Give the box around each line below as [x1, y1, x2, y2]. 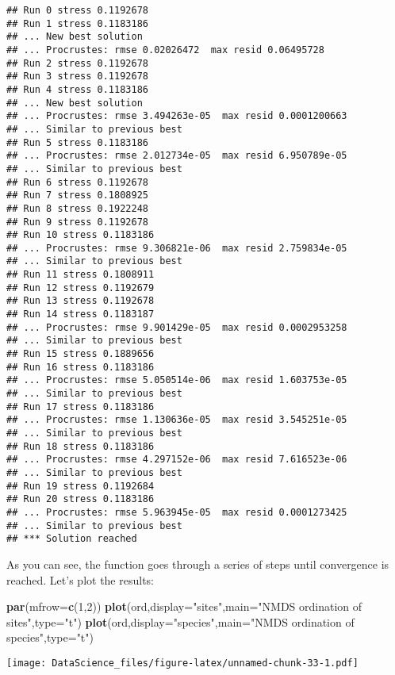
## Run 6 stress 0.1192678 [6, 176, 148, 188]
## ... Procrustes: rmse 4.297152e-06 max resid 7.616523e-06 [6, 454, 347, 466]
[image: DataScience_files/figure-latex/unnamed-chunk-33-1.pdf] [6, 657, 359, 669]
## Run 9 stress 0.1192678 [6, 216, 148, 228]
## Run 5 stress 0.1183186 [6, 136, 148, 148]
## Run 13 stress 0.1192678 [6, 295, 155, 307]
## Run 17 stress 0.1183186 [6, 401, 155, 412]
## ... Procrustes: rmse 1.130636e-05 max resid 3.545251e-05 [6, 414, 347, 426]
